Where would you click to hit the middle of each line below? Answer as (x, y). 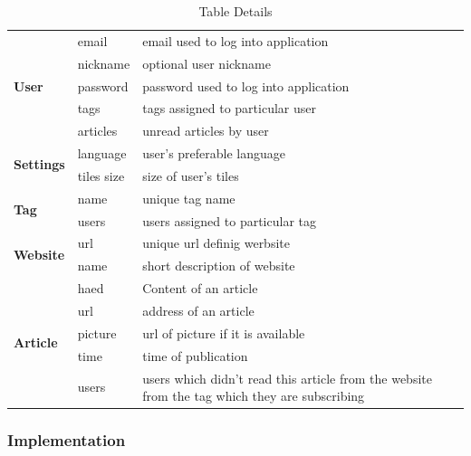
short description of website (219, 266)
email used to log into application (235, 40)
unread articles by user (206, 131)
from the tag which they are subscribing (254, 396)
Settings (39, 164)
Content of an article (200, 288)
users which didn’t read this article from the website (287, 378)
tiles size (101, 175)
